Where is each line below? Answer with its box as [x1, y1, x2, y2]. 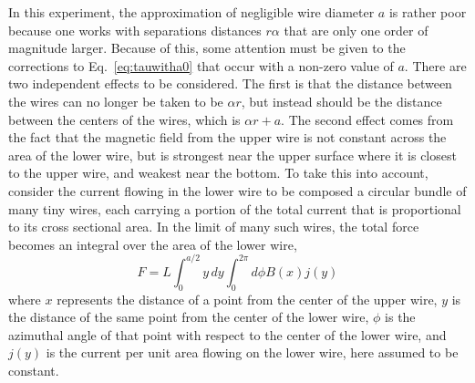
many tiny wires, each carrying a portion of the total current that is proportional [8, 199, 461, 218]
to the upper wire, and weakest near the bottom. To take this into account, [8, 163, 429, 182]
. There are [404, 56, 467, 75]
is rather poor [388, 3, 467, 21]
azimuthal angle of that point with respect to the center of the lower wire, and [8, 325, 447, 344]
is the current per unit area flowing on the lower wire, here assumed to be [46, 343, 459, 362]
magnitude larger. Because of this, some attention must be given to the [8, 38, 406, 57]
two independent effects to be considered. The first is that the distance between [8, 74, 452, 93]
